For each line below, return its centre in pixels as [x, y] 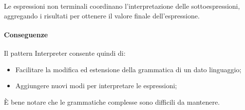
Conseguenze [26, 34]
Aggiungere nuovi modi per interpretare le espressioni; [96, 86]
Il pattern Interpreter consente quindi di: [65, 53]
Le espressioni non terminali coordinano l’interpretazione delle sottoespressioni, [122, 6]
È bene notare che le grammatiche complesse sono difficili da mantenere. [112, 102]
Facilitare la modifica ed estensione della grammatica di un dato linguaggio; [128, 69]
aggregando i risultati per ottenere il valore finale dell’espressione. [102, 15]
